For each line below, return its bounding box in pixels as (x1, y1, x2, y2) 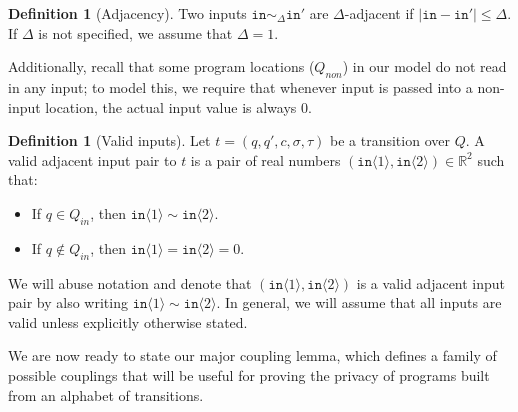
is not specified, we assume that (38, 22, 233, 43)
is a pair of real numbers (190, 149, 341, 170)
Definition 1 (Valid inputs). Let (8, 130, 211, 151)
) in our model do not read (342, 56, 507, 77)
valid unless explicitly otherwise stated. (8, 311, 248, 332)
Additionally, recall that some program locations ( (8, 56, 315, 77)
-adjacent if (344, 3, 414, 23)
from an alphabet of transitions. (8, 384, 204, 405)
